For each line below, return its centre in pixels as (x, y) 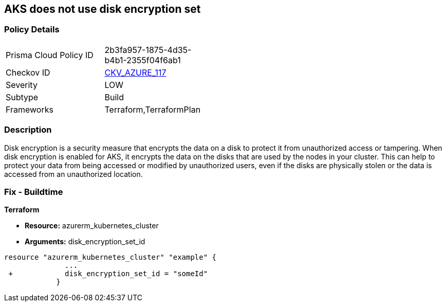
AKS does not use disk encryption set (103, 9)
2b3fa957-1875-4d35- (148, 50)
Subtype (22, 97)
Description (28, 130)
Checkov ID (28, 72)
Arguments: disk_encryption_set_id (85, 242)
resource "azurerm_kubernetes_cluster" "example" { (110, 257)
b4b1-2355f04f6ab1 (143, 60)
